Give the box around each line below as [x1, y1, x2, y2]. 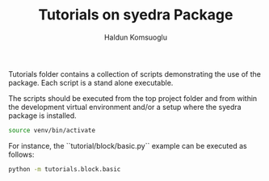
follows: [8, 149, 35, 159]
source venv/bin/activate [8, 126, 95, 134]
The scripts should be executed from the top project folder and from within [8, 93, 258, 103]
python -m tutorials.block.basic [8, 165, 121, 173]
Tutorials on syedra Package [38, 6, 233, 24]
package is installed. [8, 111, 77, 120]
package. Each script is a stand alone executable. [8, 78, 174, 87]
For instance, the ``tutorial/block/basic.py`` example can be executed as [8, 141, 248, 150]
